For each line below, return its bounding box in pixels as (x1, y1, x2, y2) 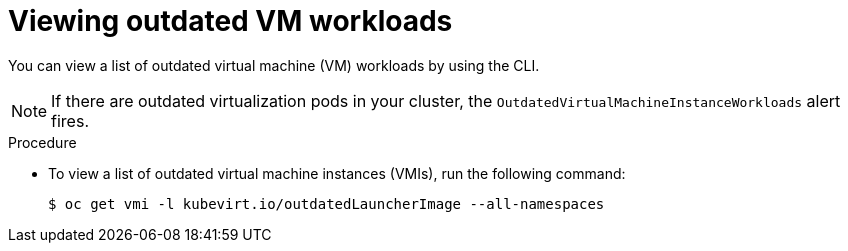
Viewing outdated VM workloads (8, 4, 453, 38)
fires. (51, 110, 89, 131)
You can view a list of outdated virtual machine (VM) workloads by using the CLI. (8, 56, 540, 74)
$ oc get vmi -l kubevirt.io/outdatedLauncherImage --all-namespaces (48, 195, 605, 212)
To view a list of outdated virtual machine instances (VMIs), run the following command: (48, 164, 626, 182)
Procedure (8, 133, 77, 151)
